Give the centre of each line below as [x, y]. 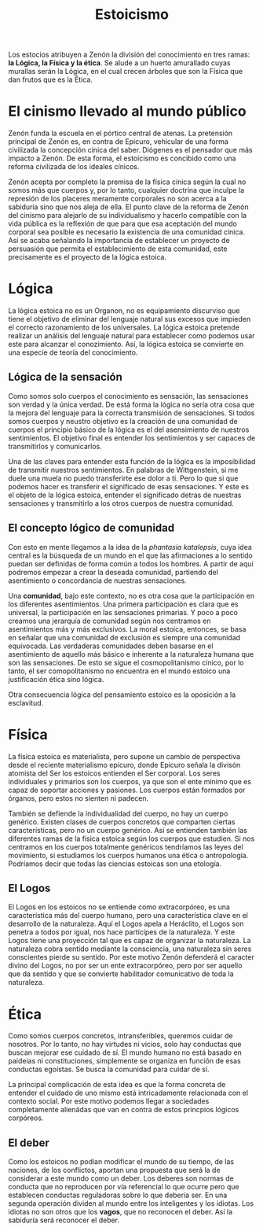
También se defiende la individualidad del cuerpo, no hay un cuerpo [118, 813]
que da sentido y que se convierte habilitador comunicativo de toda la [121, 974]
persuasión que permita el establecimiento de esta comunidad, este [118, 249]
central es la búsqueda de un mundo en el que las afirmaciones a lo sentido [130, 555]
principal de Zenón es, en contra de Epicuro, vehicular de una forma [119, 142]
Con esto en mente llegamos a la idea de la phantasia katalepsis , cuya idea [130, 547]
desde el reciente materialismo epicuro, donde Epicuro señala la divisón [124, 765]
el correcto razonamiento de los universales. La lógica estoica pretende [124, 327]
